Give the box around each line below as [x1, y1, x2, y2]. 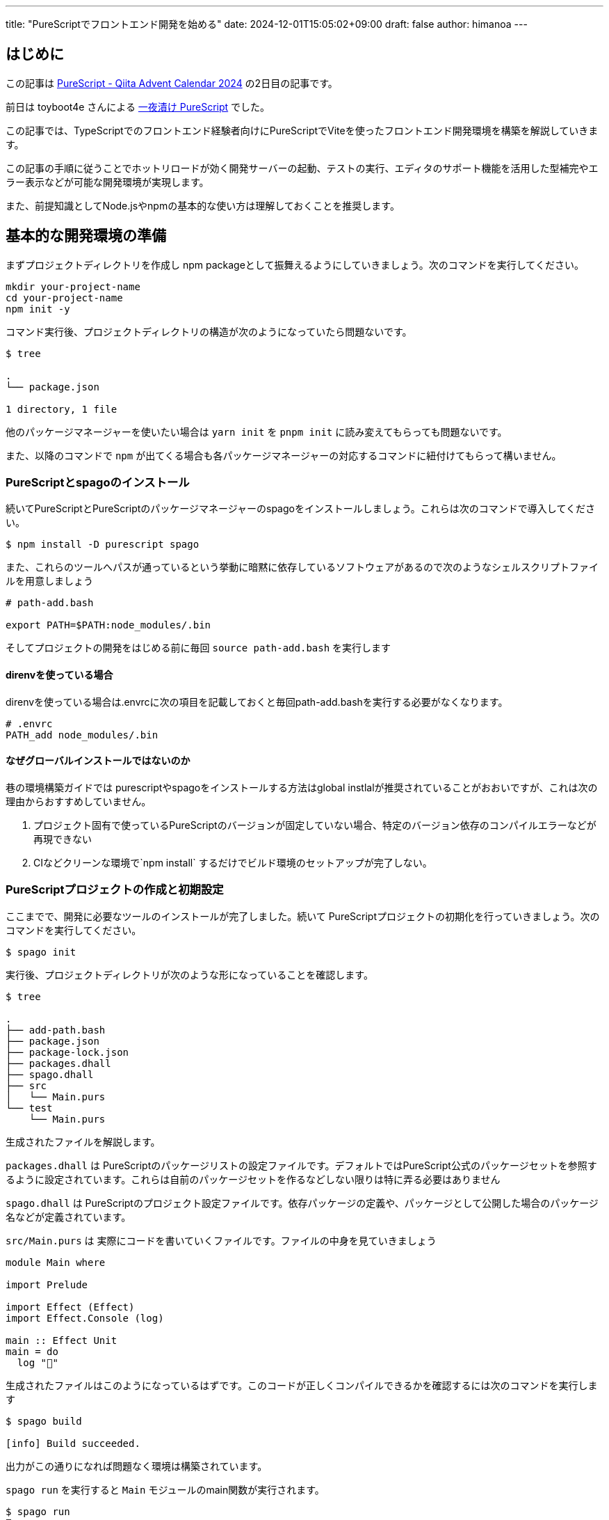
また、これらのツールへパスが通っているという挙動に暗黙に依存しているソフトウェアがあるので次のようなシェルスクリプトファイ [6, 561, 599, 573]
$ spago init [6, 946, 76, 958]
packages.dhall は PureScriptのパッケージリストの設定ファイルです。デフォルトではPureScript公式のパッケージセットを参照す [6, 1159, 597, 1171]
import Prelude [6, 1278, 88, 1290]
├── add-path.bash [6, 1024, 106, 1036]
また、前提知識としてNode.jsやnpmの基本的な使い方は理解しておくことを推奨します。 [6, 199, 400, 212]
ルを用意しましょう [6, 575, 93, 587]
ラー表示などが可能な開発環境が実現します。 [6, 175, 209, 188]
